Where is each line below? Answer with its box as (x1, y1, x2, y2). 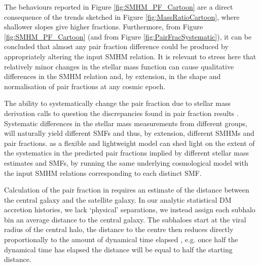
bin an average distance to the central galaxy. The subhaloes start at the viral (4, 214, 246, 224)
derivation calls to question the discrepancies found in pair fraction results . (4, 107, 239, 118)
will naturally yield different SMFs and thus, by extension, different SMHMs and (4, 128, 254, 138)
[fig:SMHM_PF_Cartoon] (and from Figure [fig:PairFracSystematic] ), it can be (4, 31, 252, 42)
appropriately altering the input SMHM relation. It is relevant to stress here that (4, 51, 256, 61)
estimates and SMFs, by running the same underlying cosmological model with (4, 157, 248, 168)
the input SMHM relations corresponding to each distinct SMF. (4, 167, 202, 178)
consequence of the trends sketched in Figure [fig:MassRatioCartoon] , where (4, 11, 240, 22)
